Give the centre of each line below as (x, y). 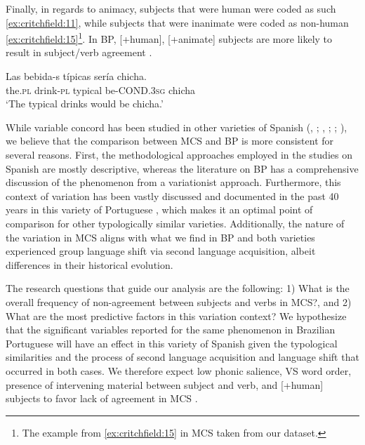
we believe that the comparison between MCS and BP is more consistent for (170, 141)
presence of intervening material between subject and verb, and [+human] (165, 384)
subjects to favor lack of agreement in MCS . (102, 398)
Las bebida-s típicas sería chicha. (76, 76)
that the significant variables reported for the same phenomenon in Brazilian (171, 330)
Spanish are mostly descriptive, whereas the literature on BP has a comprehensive (182, 168)
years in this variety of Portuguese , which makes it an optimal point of (159, 210)
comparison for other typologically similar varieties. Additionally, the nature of (175, 223)
